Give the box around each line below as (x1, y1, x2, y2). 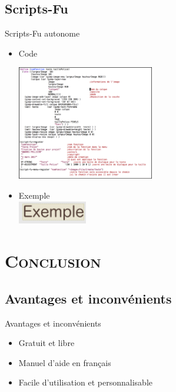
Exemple (18, 189, 50, 201)
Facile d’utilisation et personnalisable (18, 376, 153, 388)
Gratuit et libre (18, 337, 75, 349)
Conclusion (5, 249, 101, 273)
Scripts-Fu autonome (5, 27, 80, 39)
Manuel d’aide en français (18, 356, 111, 368)
